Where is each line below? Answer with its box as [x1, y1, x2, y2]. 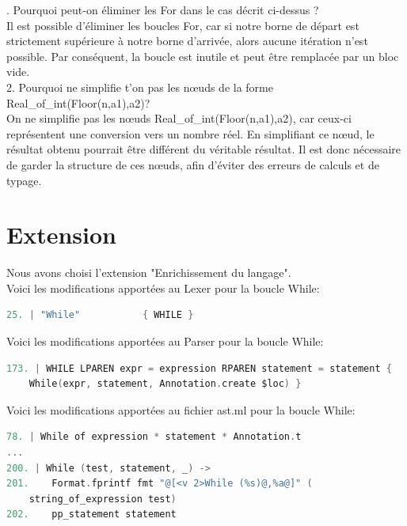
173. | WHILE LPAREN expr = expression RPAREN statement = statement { [6, 362, 392, 374]
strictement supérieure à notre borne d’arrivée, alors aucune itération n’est [6, 32, 368, 49]
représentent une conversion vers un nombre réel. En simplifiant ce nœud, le [6, 125, 375, 142]
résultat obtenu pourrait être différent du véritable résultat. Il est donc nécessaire [6, 141, 401, 157]
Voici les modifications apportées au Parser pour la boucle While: [6, 333, 324, 350]
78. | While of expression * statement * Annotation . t [6, 431, 302, 443]
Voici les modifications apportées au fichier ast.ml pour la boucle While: [6, 401, 356, 418]
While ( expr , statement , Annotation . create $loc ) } [29, 378, 302, 390]
